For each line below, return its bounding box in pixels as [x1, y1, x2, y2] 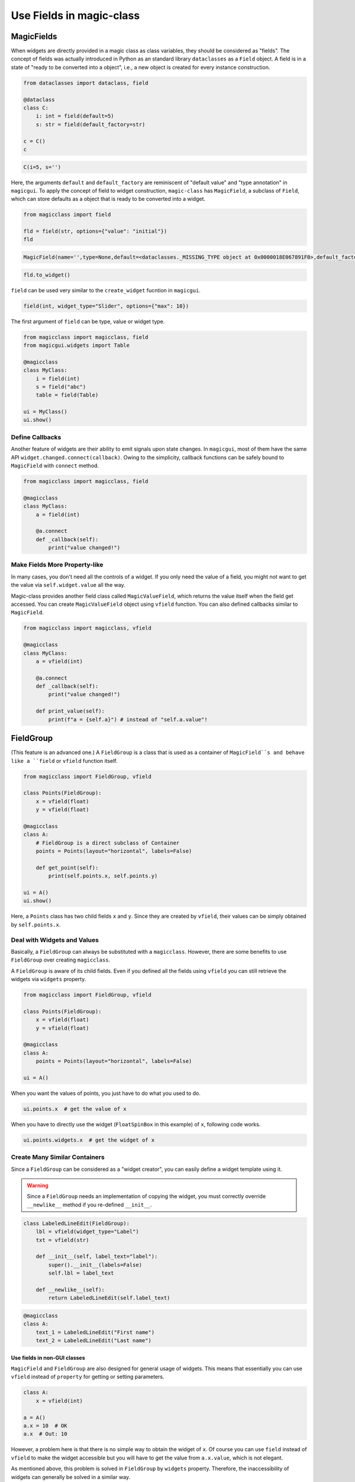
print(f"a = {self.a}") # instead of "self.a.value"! [48, 716, 208, 723]
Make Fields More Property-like [11, 561, 104, 569]
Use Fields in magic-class [11, 9, 140, 22]
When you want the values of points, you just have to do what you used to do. [11, 1090, 201, 1097]
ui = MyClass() [23, 408, 67, 415]
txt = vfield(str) [35, 1237, 89, 1243]
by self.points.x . [11, 921, 61, 928]
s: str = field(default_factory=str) [35, 121, 146, 127]
